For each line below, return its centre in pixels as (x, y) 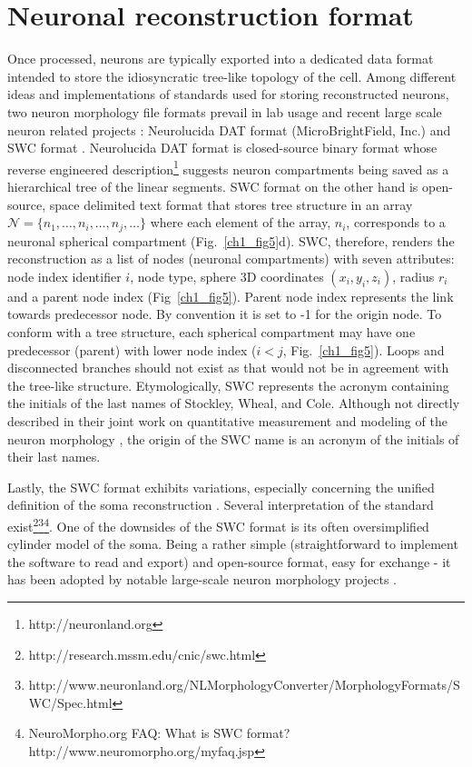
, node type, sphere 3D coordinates (227, 276)
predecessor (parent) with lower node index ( (132, 349)
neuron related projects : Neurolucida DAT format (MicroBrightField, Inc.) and (229, 129)
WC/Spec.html (70, 702)
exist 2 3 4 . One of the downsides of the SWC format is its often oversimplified (218, 524)
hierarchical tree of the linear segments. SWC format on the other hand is (213, 186)
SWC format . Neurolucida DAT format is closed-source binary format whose (222, 148)
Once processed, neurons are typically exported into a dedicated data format (221, 59)
